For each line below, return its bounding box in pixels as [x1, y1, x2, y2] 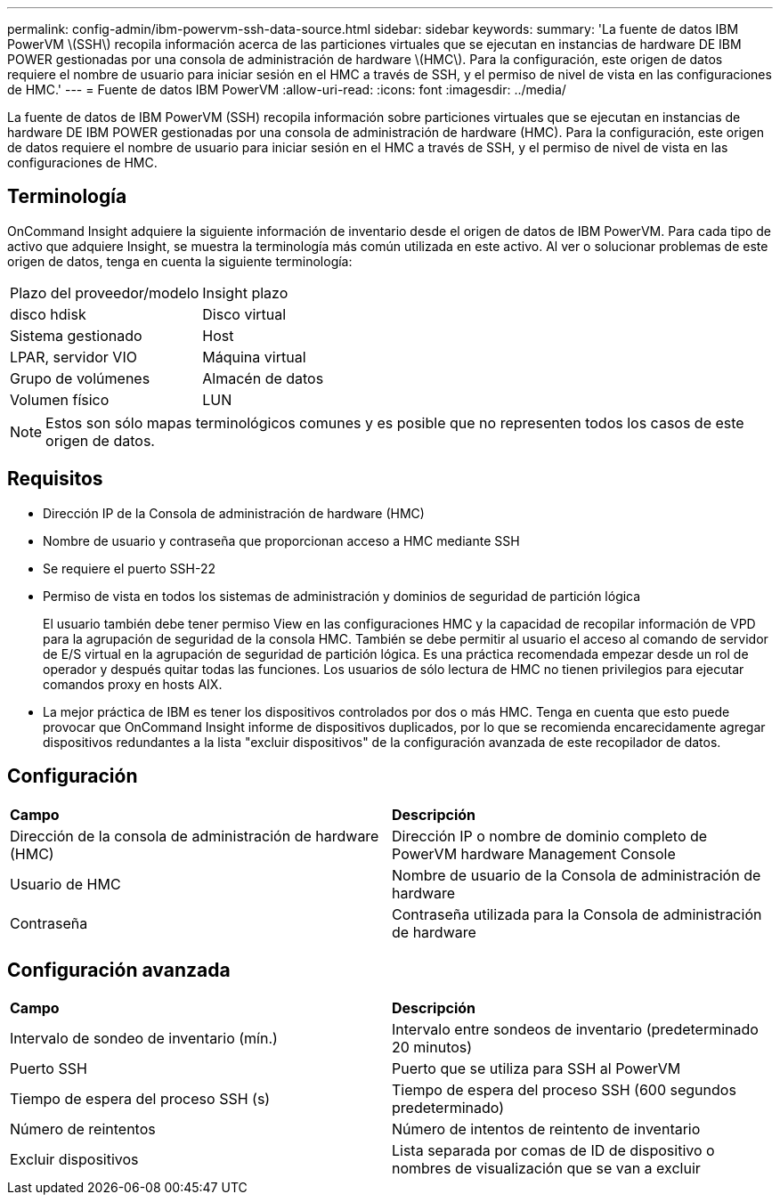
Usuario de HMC [10, 874, 121, 893]
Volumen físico [10, 390, 110, 409]
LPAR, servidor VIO [10, 347, 137, 366]
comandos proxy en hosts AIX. [43, 676, 223, 692]
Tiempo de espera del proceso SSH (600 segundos [392, 1081, 736, 1100]
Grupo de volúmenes [10, 369, 150, 387]
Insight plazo [202, 283, 288, 302]
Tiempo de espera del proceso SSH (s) [10, 1090, 271, 1109]
